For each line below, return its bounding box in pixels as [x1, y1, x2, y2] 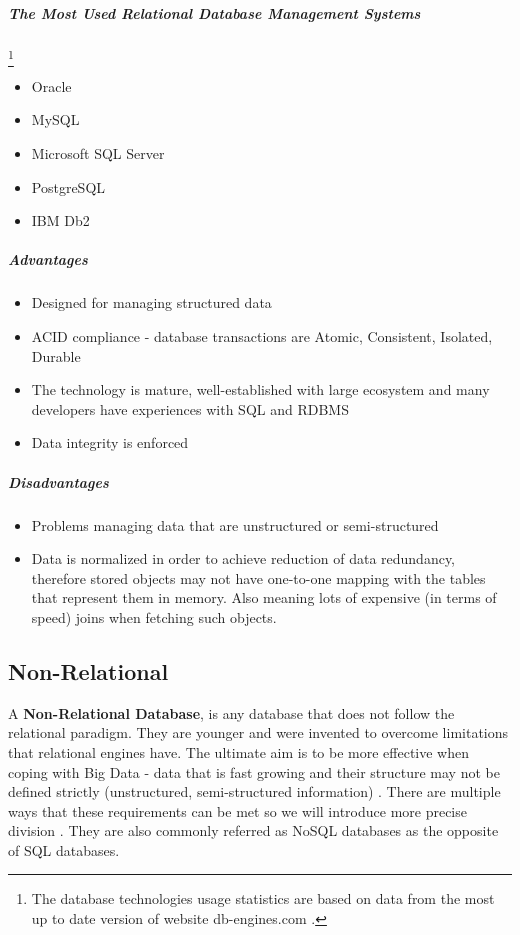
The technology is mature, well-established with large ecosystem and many [31, 379, 490, 400]
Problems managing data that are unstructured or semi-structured [31, 514, 439, 535]
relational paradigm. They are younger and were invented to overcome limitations [8, 722, 509, 743]
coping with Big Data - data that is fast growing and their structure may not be [8, 761, 500, 782]
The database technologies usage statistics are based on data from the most [31, 888, 495, 909]
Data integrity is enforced [31, 432, 189, 453]
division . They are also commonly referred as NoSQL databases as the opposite [8, 820, 499, 841]
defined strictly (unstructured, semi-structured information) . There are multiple [8, 781, 501, 802]
